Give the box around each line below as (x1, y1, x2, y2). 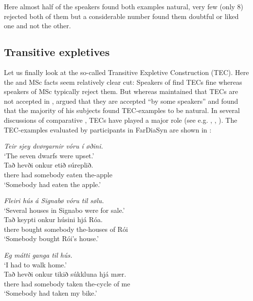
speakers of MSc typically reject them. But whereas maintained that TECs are (4, 86, 238, 96)
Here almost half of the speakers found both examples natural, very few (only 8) (4, 1, 244, 11)
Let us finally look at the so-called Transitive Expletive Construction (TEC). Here (4, 67, 249, 77)
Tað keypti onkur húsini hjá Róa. (4, 214, 103, 225)
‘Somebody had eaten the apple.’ (4, 179, 101, 189)
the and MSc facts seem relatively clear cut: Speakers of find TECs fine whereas (4, 76, 242, 87)
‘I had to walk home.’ (4, 259, 67, 269)
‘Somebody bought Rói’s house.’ (4, 233, 99, 244)
